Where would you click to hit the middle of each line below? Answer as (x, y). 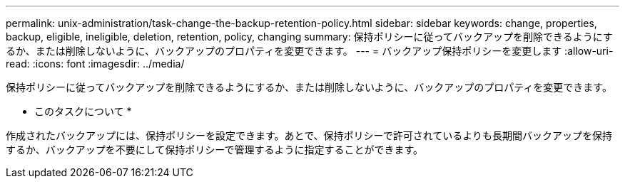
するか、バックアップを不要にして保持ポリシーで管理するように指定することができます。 (215, 150)
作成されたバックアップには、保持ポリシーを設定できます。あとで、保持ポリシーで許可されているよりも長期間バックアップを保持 (309, 135)
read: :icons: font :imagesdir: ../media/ (95, 64)
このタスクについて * (83, 111)
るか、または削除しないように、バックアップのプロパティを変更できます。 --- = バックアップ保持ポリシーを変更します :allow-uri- (310, 51)
